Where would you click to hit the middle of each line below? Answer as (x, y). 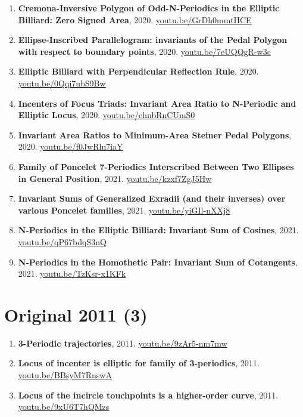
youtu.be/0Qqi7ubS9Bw (62, 83)
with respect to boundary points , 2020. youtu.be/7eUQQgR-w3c (144, 51)
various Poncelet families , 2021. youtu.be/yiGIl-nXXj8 (124, 210)
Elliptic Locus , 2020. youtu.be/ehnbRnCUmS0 (107, 115)
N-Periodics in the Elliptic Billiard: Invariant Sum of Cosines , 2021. (158, 230)
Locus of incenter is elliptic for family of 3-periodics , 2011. (139, 363)
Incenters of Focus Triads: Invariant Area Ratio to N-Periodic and (157, 103)
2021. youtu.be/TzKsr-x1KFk (72, 274)
